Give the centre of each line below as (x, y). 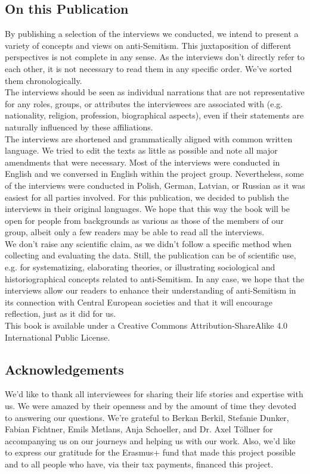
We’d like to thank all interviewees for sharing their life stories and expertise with (154, 394)
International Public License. (58, 337)
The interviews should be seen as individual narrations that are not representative (155, 92)
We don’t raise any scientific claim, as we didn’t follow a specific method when (148, 243)
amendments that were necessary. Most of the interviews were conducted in (142, 162)
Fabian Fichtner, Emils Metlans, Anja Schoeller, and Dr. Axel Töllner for (139, 429)
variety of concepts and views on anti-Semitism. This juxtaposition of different (148, 45)
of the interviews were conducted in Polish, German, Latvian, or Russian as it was (155, 185)
